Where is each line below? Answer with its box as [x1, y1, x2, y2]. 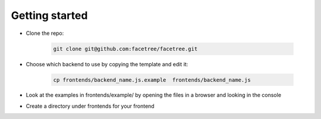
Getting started [11, 9, 88, 22]
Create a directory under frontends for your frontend [26, 102, 155, 110]
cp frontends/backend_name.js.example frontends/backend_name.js [53, 76, 251, 83]
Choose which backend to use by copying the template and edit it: [26, 60, 188, 67]
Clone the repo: [26, 30, 64, 37]
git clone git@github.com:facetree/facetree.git [53, 45, 198, 52]
